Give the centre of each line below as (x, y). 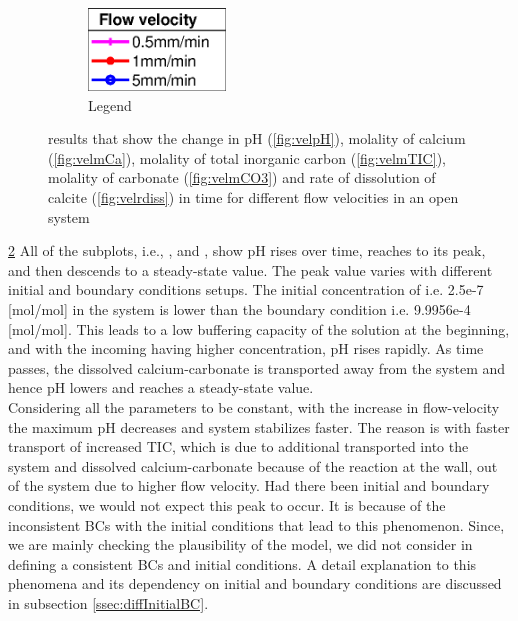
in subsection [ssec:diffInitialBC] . (108, 602)
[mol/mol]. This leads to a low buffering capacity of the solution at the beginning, (259, 328)
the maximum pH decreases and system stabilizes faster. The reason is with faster (259, 426)
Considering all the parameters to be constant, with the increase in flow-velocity (254, 406)
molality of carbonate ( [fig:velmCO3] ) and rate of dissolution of (242, 177)
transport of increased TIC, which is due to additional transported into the (238, 446)
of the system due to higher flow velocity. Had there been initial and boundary (249, 485)
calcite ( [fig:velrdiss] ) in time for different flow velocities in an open (253, 197)
